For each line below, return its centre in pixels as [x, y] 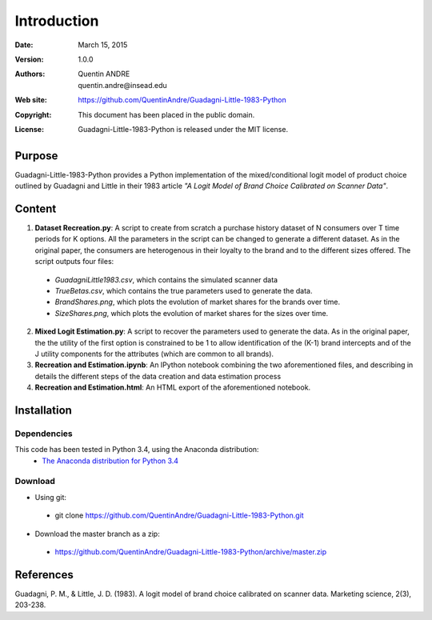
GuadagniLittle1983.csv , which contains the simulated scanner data [166, 279]
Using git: [51, 497]
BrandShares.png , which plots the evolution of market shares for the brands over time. [197, 302]
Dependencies [44, 434]
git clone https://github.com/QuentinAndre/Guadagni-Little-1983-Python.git [179, 515]
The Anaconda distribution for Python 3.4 [110, 461]
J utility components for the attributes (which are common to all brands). [154, 354]
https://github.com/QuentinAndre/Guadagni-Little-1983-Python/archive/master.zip [191, 552]
